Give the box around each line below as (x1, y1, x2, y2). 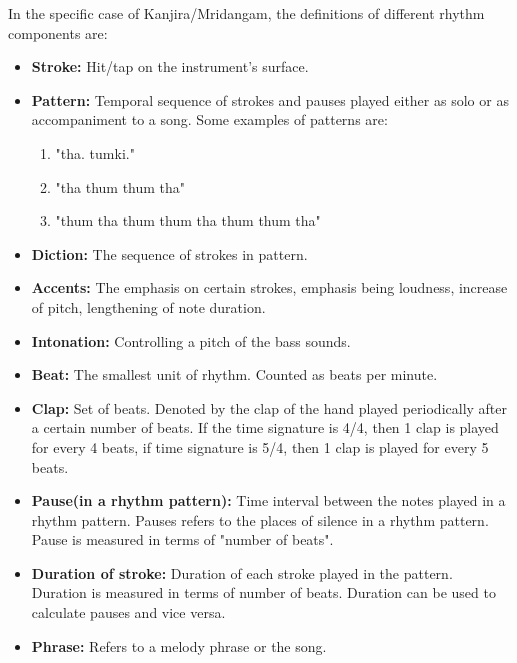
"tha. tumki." (55, 142, 135, 163)
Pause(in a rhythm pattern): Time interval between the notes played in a (31, 490, 506, 511)
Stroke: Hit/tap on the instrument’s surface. (31, 56, 309, 77)
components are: (8, 22, 108, 43)
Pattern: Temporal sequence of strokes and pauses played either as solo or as (31, 89, 509, 110)
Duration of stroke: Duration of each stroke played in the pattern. (31, 562, 453, 583)
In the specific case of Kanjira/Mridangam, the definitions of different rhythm (8, 3, 485, 23)
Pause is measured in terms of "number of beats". (31, 529, 334, 550)
